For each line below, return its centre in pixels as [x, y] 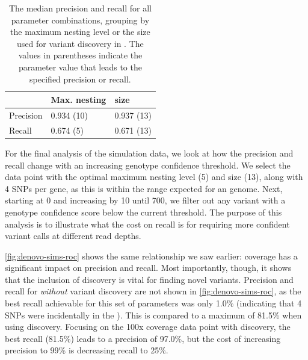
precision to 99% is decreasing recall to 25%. [87, 350]
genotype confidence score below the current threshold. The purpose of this [143, 212]
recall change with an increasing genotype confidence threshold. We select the [148, 165]
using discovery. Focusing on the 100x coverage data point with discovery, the [148, 327]
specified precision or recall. [80, 79]
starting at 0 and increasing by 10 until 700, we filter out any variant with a [145, 200]
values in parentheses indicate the [80, 55]
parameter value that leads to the [80, 67]
